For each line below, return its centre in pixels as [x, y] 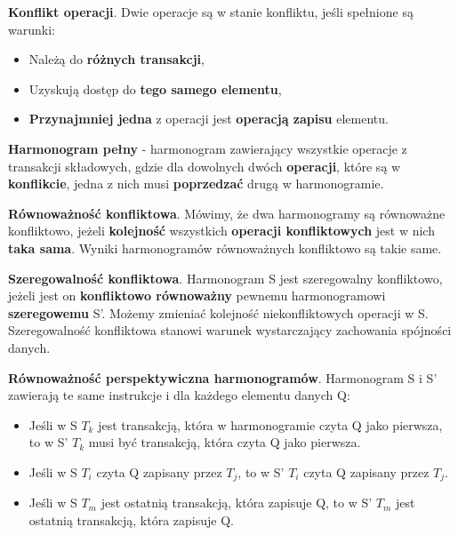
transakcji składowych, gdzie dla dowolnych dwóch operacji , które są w [205, 166]
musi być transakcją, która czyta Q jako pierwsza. [225, 442]
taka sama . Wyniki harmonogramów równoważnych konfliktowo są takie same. [225, 248]
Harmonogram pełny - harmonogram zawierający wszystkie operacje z [208, 148]
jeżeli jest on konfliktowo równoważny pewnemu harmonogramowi [197, 295]
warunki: [32, 29]
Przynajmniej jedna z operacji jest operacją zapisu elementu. [209, 119]
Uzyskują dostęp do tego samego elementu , [155, 88]
